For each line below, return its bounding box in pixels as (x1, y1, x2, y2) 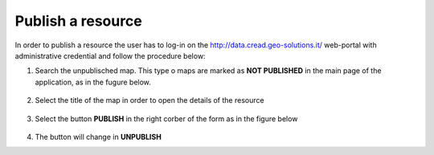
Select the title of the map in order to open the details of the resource (35, 96, 264, 105)
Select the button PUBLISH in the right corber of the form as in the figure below (35, 113, 298, 124)
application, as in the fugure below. (35, 77, 152, 87)
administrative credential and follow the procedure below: (14, 51, 206, 60)
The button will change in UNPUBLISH (35, 132, 162, 141)
